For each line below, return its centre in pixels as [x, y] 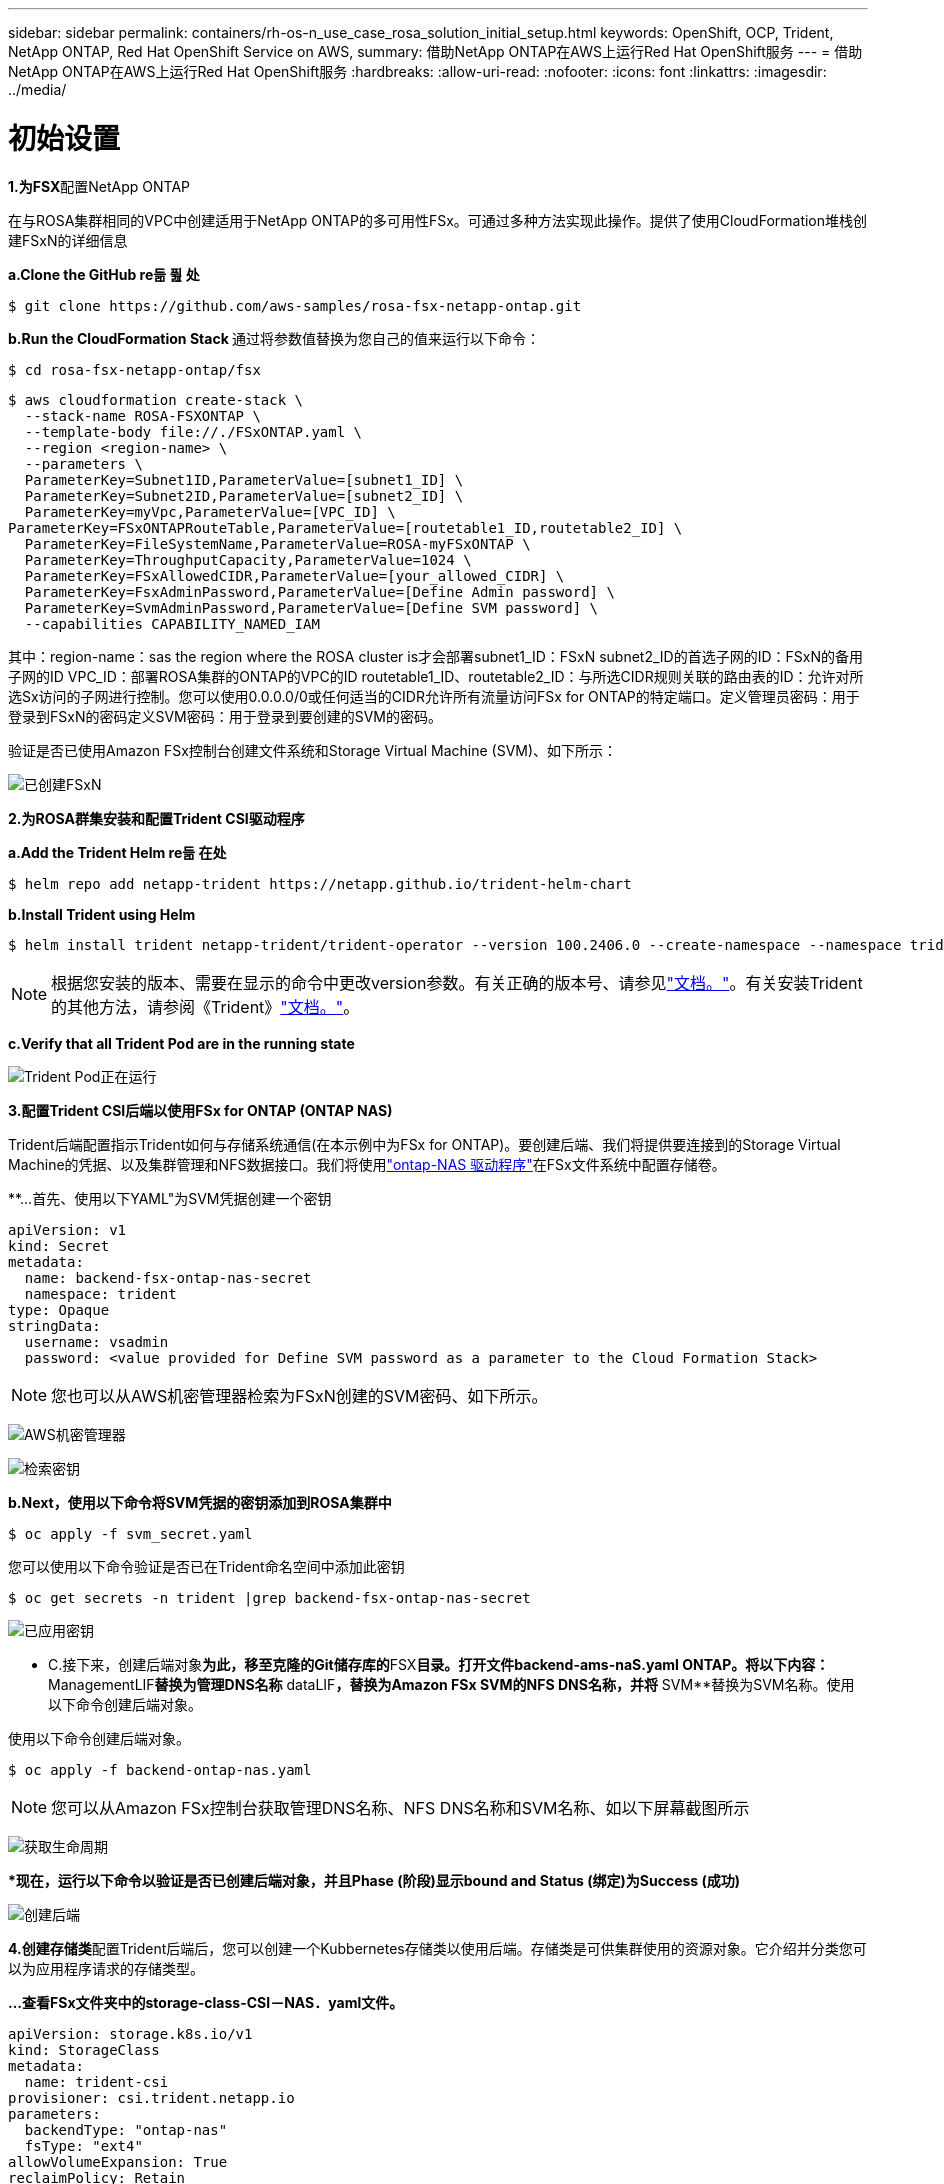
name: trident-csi [96, 2081]
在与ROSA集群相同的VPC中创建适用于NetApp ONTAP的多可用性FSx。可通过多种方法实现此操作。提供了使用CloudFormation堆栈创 [438, 220]
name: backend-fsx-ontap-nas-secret [168, 1277]
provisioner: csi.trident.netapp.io [151, 2097]
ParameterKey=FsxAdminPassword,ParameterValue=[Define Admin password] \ [319, 591]
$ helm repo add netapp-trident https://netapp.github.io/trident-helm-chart [320, 883]
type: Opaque [59, 1309]
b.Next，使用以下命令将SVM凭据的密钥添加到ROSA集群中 [200, 1502]
